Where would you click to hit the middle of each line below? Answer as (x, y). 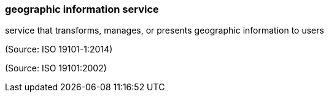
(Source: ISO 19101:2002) (56, 68)
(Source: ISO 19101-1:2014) (59, 49)
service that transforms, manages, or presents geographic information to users (164, 31)
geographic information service (82, 9)
